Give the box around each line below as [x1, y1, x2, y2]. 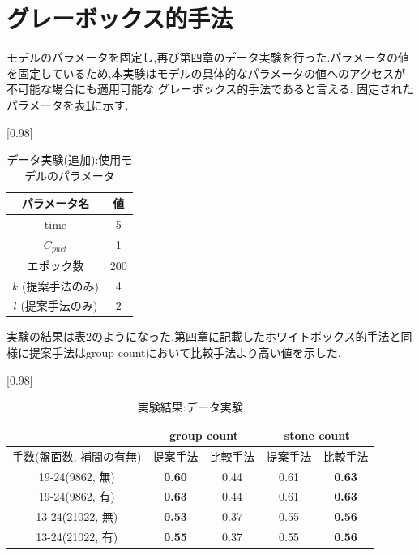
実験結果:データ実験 [137, 398, 243, 415]
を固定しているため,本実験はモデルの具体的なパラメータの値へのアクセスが [6, 64, 406, 81]
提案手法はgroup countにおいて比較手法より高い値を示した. [28, 344, 341, 361]
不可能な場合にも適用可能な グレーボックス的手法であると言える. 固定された [6, 80, 414, 97]
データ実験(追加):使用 [6, 151, 122, 168]
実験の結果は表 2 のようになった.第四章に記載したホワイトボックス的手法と [6, 328, 401, 345]
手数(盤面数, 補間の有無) [12, 447, 142, 464]
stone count [284, 426, 351, 443]
